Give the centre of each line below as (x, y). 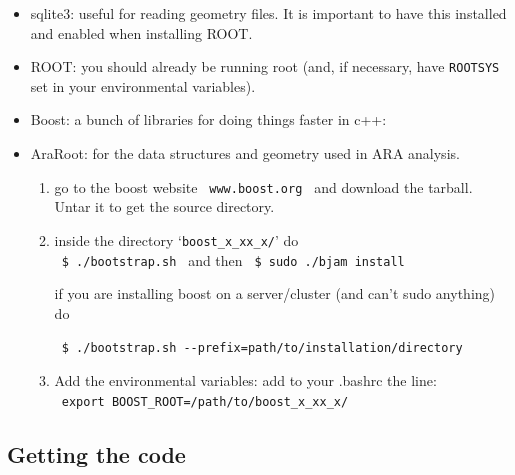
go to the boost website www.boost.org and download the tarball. (263, 186)
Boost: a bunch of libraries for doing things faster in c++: (208, 119)
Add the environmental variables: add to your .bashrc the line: (245, 380)
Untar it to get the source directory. (164, 206)
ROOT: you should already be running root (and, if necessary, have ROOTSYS (265, 66)
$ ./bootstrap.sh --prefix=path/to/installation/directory (262, 348)
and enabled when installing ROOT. (141, 32)
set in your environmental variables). (143, 85)
